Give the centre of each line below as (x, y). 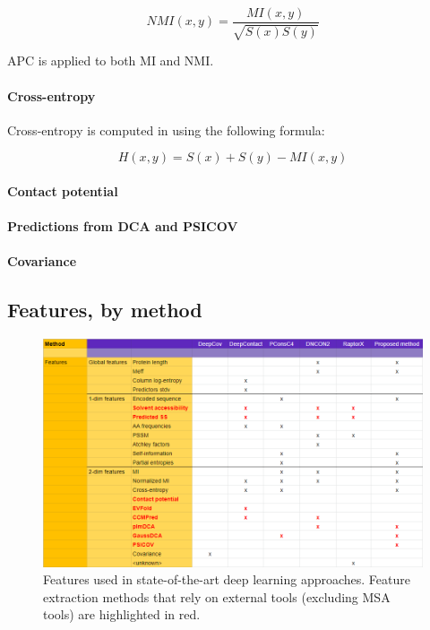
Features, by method (105, 310)
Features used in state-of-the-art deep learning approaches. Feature (227, 579)
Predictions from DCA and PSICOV (123, 226)
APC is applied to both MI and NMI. (111, 60)
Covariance (42, 261)
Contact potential (63, 191)
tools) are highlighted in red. (122, 614)
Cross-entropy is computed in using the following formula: (166, 129)
